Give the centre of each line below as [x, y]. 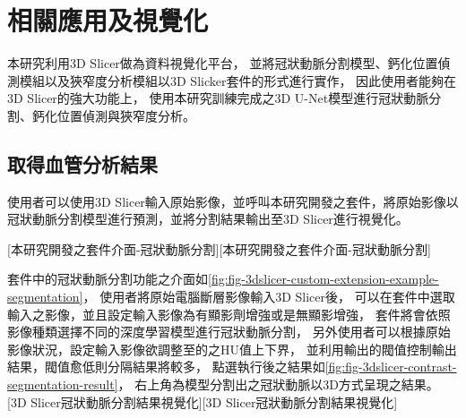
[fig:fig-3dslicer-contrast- [391, 367]
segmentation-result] [63, 384]
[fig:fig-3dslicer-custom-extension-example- [324, 279]
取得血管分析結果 [82, 163]
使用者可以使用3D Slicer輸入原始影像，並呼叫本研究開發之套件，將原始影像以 [233, 201]
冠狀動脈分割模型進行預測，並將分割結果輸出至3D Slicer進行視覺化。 [208, 219]
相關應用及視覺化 [108, 20]
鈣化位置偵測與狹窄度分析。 [113, 115]
